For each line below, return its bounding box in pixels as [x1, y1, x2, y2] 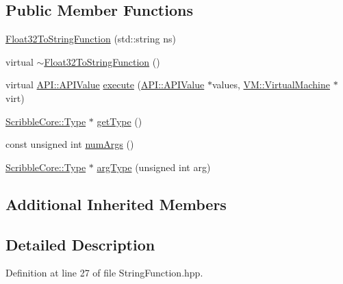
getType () [97, 114, 142, 128]
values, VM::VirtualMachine [212, 77, 330, 92]
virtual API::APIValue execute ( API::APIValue [5, 77, 205, 92]
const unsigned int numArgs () [5, 137, 134, 151]
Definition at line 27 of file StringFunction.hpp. [5, 266, 203, 280]
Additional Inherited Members [5, 193, 227, 214]
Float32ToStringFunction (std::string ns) [5, 31, 176, 46]
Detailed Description [5, 233, 155, 255]
